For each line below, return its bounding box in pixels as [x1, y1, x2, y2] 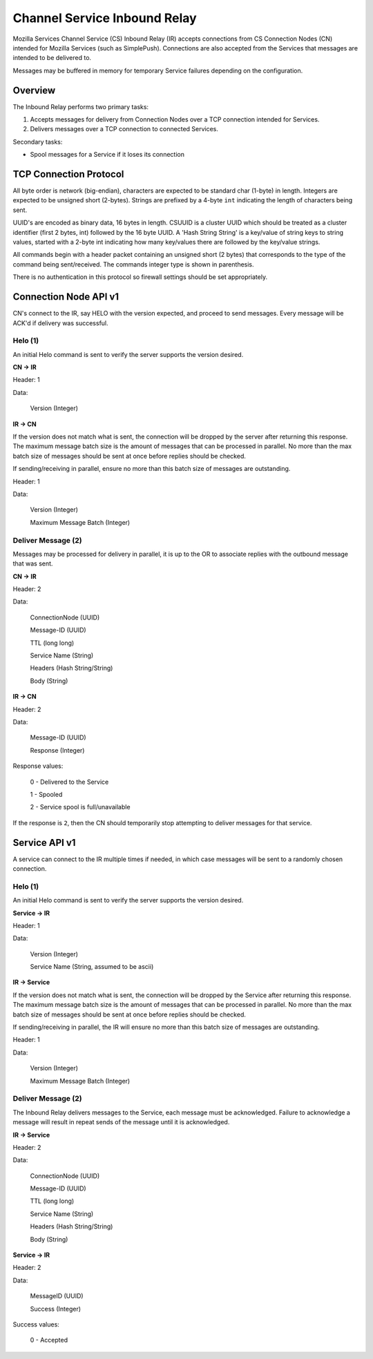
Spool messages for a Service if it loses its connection [30, 151, 184, 159]
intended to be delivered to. [12, 54, 92, 62]
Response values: [12, 762, 64, 770]
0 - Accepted [30, 1336, 68, 1344]
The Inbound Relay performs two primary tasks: [12, 102, 149, 110]
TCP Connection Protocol [12, 168, 124, 180]
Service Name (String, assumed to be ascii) [30, 963, 154, 971]
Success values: [12, 1320, 60, 1329]
